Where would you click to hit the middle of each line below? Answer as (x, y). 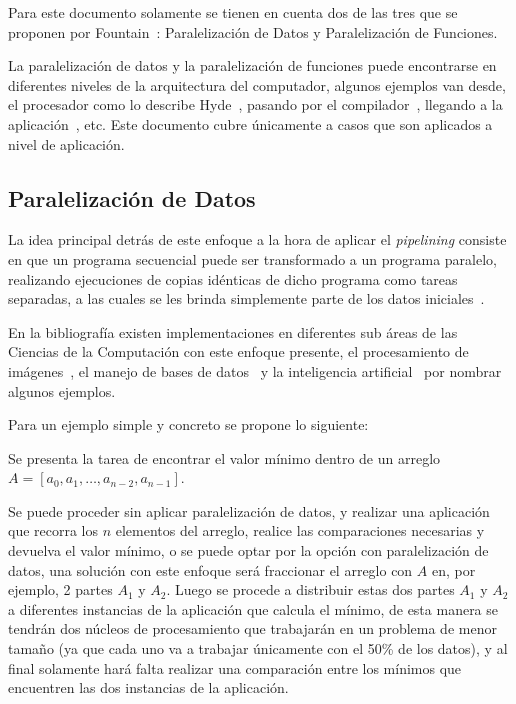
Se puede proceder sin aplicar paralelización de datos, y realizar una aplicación (249, 510)
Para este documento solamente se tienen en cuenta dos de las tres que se (233, 12)
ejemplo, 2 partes (60, 589)
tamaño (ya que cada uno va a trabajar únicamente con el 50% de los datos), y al (258, 648)
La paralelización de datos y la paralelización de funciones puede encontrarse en (252, 65)
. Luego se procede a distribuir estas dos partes (310, 589)
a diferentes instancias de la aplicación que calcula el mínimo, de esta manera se (253, 608)
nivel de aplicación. (66, 143)
